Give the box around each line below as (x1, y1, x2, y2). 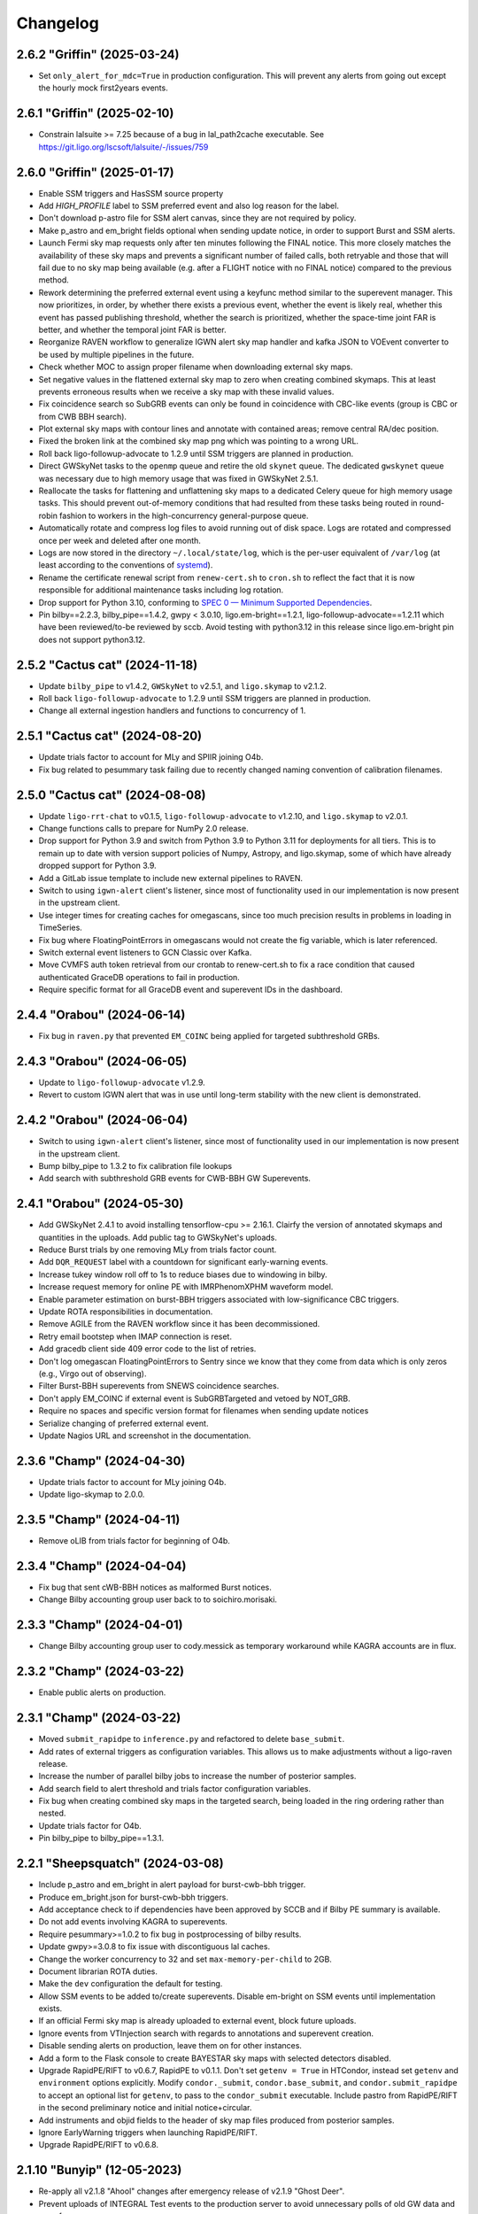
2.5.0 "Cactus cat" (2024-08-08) (16, 787, 207, 802)
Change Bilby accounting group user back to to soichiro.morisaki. (38, 1594, 278, 1605)
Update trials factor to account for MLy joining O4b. (38, 1476, 227, 1487)
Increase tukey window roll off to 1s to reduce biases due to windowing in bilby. (38, 1269, 328, 1280)
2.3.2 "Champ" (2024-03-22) (16, 1664, 185, 1679)
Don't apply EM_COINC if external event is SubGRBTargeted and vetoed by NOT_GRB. (38, 1393, 351, 1404)
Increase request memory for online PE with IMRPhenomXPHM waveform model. (38, 1281, 334, 1292)
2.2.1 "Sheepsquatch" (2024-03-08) (16, 1856, 225, 1871)
